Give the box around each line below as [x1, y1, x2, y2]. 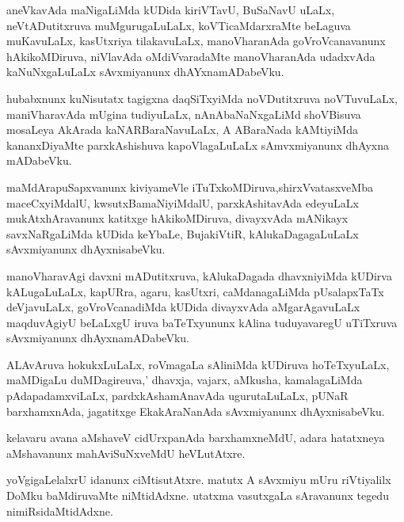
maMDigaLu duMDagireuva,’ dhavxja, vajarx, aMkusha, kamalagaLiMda [6, 371, 363, 388]
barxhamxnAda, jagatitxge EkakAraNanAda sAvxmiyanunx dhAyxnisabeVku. [6, 402, 385, 419]
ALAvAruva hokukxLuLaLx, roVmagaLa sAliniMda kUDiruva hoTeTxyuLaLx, [6, 356, 390, 372]
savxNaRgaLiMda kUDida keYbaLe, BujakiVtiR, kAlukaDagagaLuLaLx [6, 225, 359, 242]
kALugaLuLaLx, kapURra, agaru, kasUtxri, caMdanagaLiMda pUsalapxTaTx [6, 283, 384, 299]
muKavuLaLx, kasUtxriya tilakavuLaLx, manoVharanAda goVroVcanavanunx [6, 32, 386, 49]
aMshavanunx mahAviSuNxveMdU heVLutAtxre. [6, 444, 246, 461]
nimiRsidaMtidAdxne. [6, 502, 113, 519]
